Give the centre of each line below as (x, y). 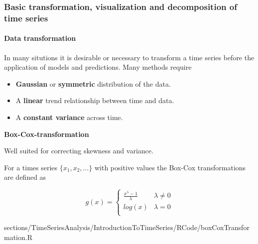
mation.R (18, 237)
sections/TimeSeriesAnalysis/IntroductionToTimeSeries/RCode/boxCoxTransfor (127, 227)
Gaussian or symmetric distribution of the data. (93, 83)
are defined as (25, 177)
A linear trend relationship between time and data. (95, 100)
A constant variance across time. (69, 117)
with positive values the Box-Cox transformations (170, 167)
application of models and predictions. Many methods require (98, 67)
